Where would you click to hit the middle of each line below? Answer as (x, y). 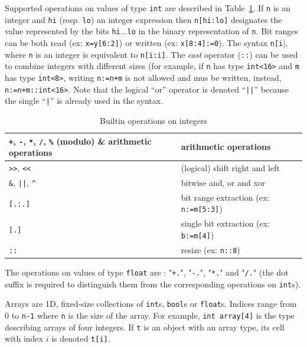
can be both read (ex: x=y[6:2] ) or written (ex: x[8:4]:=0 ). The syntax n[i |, (146, 42)
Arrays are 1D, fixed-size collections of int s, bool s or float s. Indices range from (151, 304)
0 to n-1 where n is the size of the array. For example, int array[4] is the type (150, 315)
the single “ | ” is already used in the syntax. (84, 101)
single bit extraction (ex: (226, 223)
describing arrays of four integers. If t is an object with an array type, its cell (145, 327)
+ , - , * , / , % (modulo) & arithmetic (80, 141)
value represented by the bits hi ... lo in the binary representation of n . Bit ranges (152, 31)
